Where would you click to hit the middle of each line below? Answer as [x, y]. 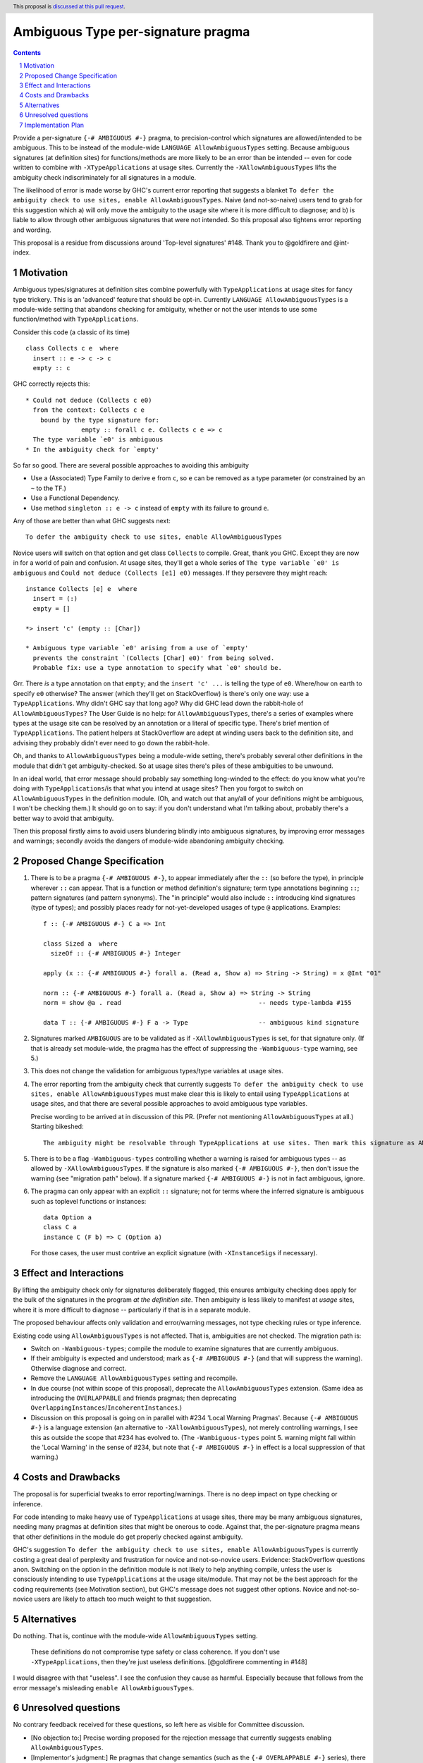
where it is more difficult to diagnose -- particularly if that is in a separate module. [132, 1310]
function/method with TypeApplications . [76, 319]
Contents [27, 52]
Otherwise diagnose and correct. [79, 1368]
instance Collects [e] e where [81, 588]
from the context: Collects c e [88, 410]
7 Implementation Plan [52, 125]
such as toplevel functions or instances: [88, 1201]
